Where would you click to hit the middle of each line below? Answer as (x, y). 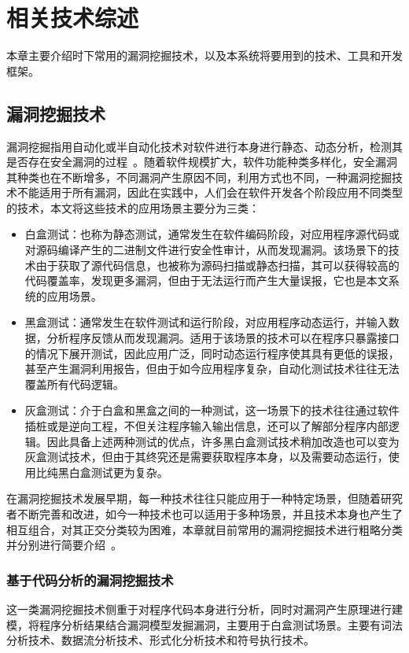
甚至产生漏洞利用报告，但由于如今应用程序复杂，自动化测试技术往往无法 (212, 369)
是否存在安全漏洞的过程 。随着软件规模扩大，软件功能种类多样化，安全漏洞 (202, 162)
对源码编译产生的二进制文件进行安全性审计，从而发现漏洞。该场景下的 (206, 250)
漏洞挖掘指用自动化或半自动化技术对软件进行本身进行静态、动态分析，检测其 (204, 146)
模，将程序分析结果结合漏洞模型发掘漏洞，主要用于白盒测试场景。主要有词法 (204, 624)
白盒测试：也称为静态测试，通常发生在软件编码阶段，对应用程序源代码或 (212, 234)
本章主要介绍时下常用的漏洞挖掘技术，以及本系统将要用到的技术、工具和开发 (204, 55)
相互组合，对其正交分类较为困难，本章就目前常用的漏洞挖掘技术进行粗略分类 (204, 529)
